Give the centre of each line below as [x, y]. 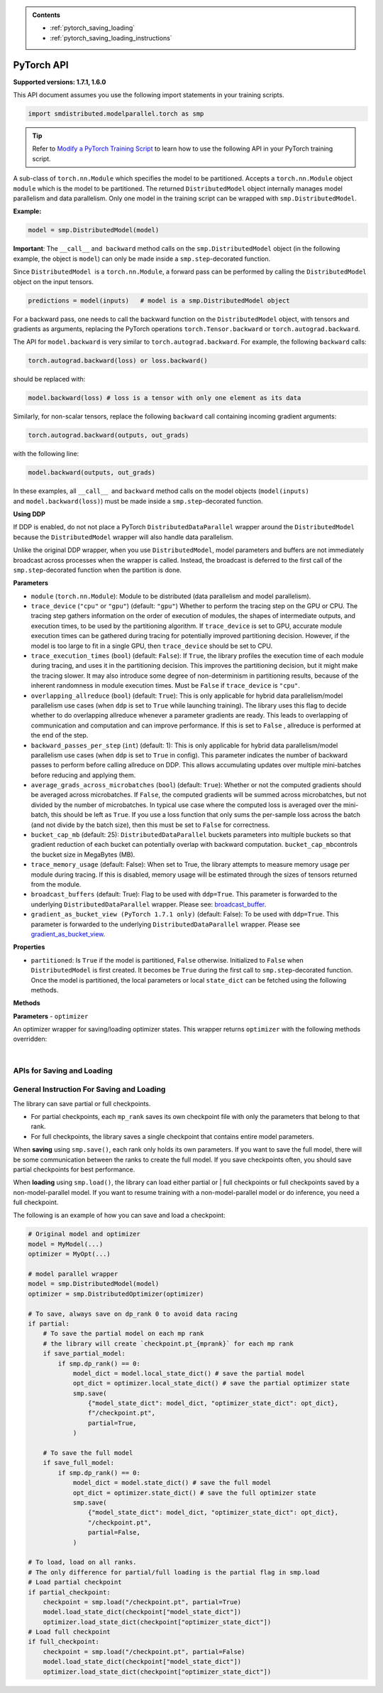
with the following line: [46, 454]
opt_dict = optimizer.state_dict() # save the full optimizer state [194, 1493]
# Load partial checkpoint [75, 1582]
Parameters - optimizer [51, 1016]
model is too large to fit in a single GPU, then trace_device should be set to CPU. [152, 646]
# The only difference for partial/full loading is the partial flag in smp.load [174, 1572]
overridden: [30, 1039]
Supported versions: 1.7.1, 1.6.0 [60, 82]
